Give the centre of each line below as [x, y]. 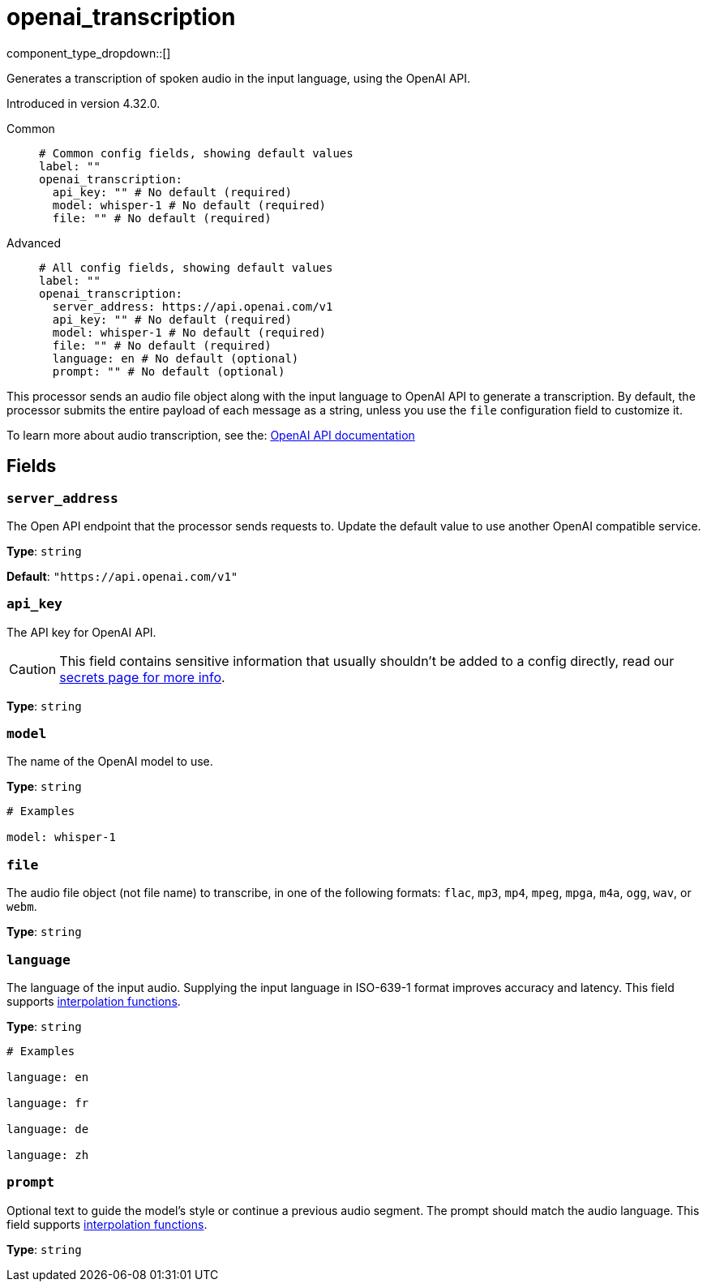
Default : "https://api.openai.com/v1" [122, 576]
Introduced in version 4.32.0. [84, 103]
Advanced [34, 243]
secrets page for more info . [142, 677]
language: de [48, 1129]
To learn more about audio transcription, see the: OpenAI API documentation [211, 435]
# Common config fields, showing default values [196, 153]
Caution [33, 669]
